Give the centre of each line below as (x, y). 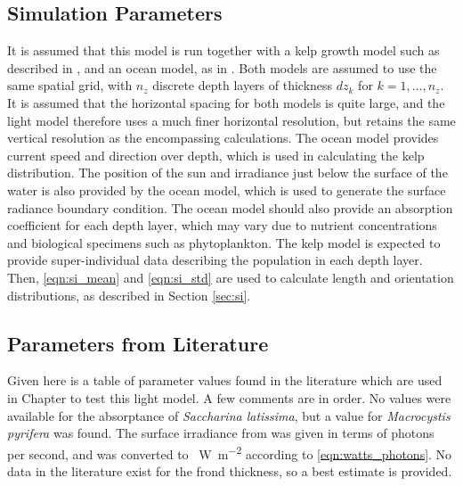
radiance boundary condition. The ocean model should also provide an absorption (230, 207)
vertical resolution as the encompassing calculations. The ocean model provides (223, 138)
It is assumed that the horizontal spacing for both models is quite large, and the (226, 102)
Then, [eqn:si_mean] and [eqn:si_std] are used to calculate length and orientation (231, 277)
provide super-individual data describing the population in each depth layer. (215, 260)
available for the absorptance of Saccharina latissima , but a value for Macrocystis (229, 415)
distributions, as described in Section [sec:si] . (129, 295)
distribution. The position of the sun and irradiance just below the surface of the (227, 173)
